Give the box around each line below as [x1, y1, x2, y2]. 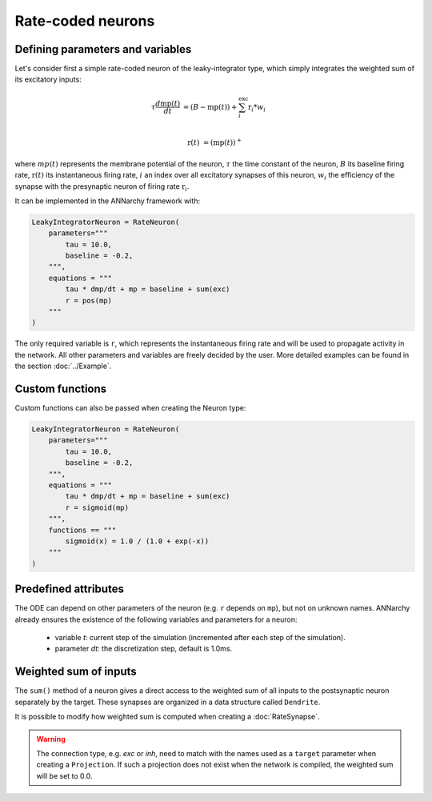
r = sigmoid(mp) [65, 503, 130, 512]
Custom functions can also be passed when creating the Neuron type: [14, 403, 246, 413]
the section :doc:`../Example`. [14, 361, 112, 371]
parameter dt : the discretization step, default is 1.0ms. [54, 644, 233, 654]
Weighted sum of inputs [14, 665, 138, 679]
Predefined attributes [14, 583, 124, 596]
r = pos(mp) [65, 296, 112, 305]
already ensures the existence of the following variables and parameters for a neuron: [14, 615, 298, 624]
